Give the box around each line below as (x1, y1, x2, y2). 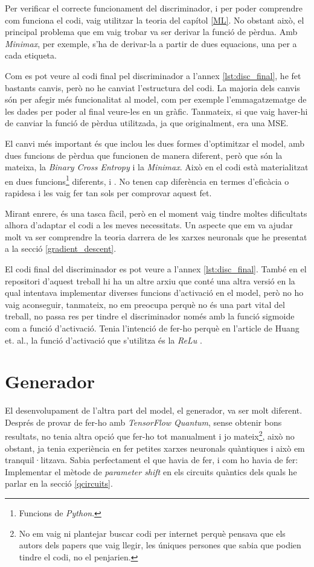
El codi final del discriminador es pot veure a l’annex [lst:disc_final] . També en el (5, 262, 307, 275)
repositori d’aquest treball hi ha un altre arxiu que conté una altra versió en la (5, 274, 295, 287)
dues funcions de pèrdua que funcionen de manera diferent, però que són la (5, 149, 283, 161)
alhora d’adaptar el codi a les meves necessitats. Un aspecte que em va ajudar (5, 219, 293, 231)
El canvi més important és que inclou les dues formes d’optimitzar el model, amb (5, 136, 305, 149)
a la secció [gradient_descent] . (5, 242, 117, 255)
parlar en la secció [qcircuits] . (5, 477, 113, 490)
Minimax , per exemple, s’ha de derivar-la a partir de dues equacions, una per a (5, 37, 297, 50)
